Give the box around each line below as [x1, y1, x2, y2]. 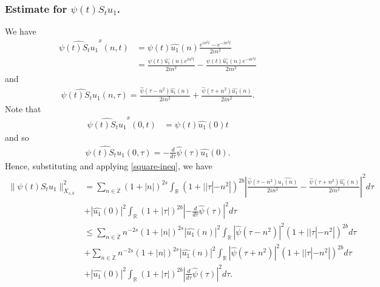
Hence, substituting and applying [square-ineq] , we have [5, 159, 212, 172]
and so [5, 130, 29, 143]
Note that [5, 102, 41, 115]
